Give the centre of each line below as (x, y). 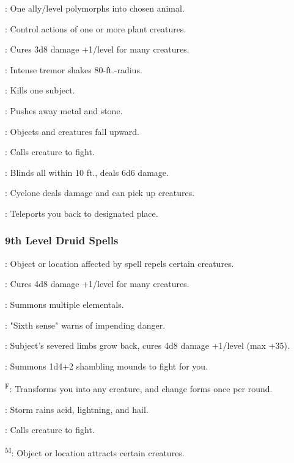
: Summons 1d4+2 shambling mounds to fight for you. (107, 366)
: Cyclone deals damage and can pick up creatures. (100, 193)
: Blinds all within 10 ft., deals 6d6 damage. (87, 172)
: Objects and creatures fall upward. (72, 131)
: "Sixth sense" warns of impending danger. (85, 325)
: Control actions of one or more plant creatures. (96, 28)
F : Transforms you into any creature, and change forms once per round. (139, 388)
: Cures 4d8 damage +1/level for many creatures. (97, 284)
